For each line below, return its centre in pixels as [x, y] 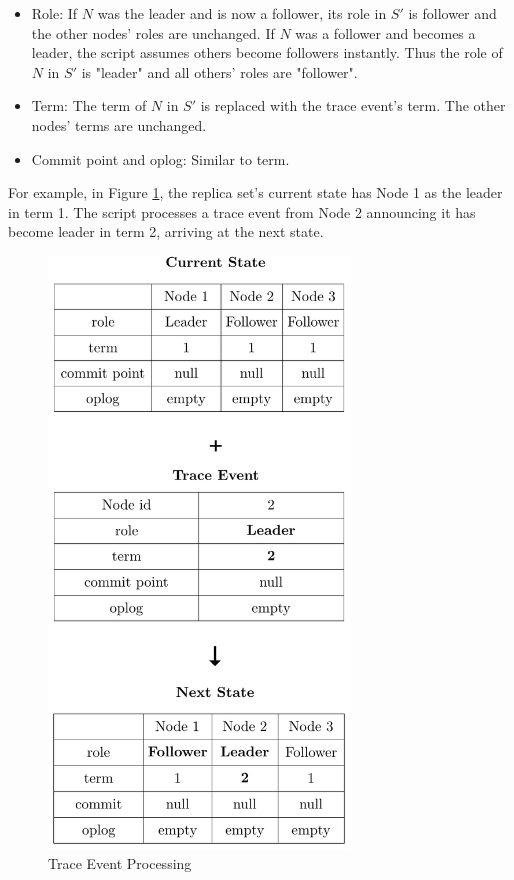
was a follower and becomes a [385, 32]
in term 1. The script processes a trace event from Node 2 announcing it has [242, 211]
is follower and [452, 13]
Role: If [54, 13]
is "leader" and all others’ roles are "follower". [219, 71]
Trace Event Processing [120, 862]
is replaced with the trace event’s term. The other [353, 105]
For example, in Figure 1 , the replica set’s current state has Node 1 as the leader [255, 192]
